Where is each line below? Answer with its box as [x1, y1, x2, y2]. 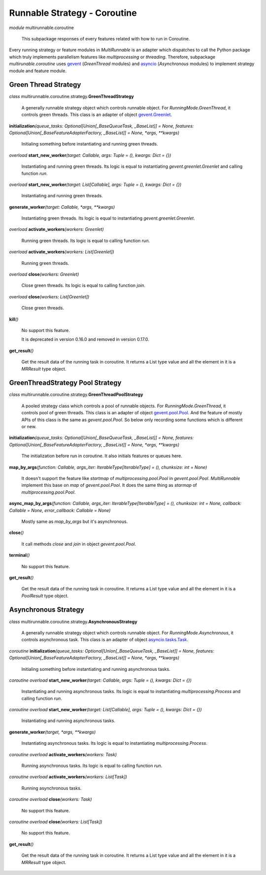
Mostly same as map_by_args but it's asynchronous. [21, 518, 128, 524]
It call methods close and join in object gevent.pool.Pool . [21, 541, 136, 547]
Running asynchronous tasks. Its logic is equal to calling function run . [21, 763, 163, 769]
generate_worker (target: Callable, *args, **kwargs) [9, 204, 115, 210]
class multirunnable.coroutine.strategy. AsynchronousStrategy [9, 619, 137, 624]
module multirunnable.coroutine [9, 25, 74, 31]
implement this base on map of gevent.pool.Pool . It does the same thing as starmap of [21, 482, 197, 488]
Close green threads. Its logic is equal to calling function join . [21, 283, 145, 289]
